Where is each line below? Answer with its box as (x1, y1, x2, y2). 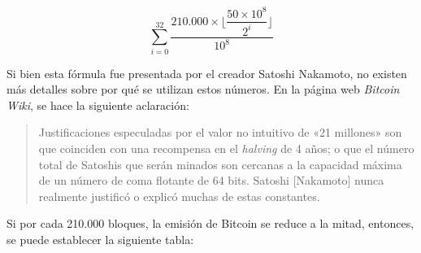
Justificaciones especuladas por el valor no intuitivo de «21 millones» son (38, 124, 402, 141)
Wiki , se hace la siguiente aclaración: (7, 96, 189, 113)
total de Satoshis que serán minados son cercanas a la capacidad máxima (38, 155, 402, 172)
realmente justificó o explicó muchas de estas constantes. (38, 187, 320, 204)
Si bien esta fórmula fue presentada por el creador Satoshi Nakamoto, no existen (7, 64, 407, 81)
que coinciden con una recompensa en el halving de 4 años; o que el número (38, 140, 414, 157)
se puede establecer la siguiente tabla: (7, 231, 194, 248)
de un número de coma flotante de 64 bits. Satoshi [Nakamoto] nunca (38, 172, 384, 189)
